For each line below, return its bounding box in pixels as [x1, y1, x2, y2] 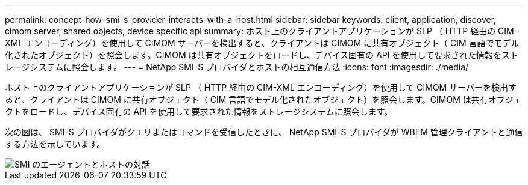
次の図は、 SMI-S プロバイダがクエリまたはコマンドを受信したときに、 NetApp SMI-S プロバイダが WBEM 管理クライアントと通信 [5, 127, 523, 137]
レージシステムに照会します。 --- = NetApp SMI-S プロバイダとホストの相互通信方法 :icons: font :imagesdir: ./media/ [5, 62, 469, 72]
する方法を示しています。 [5, 139, 105, 149]
